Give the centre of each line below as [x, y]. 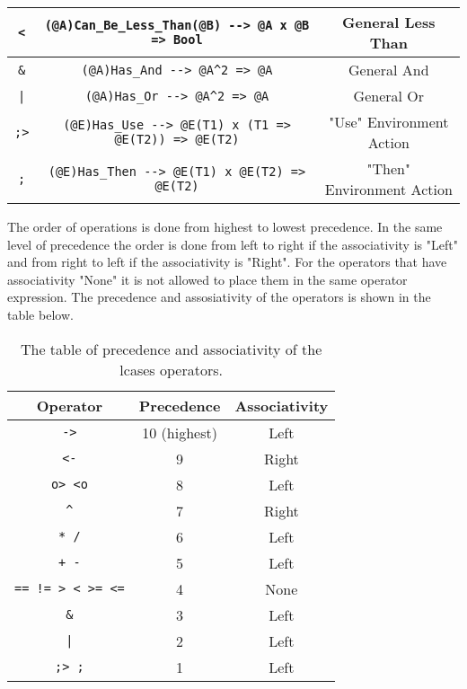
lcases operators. [171, 369]
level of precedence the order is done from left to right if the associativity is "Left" [233, 244]
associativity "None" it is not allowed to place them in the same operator [207, 279]
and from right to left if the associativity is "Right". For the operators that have [227, 262]
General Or [389, 96]
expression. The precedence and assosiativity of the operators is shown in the [219, 297]
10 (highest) [180, 432]
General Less [389, 22]
